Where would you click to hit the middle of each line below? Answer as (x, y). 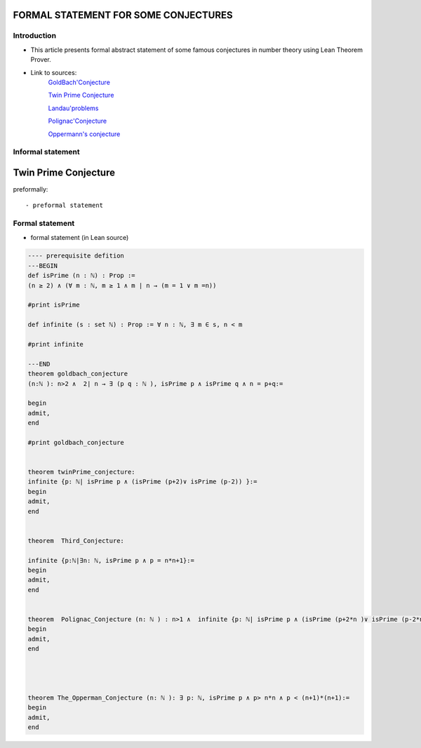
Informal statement (46, 152)
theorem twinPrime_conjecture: (82, 472)
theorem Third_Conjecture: (76, 541)
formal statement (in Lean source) (80, 237)
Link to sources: (54, 72)
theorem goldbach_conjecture (78, 374)
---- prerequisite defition (76, 256)
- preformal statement (65, 206)
